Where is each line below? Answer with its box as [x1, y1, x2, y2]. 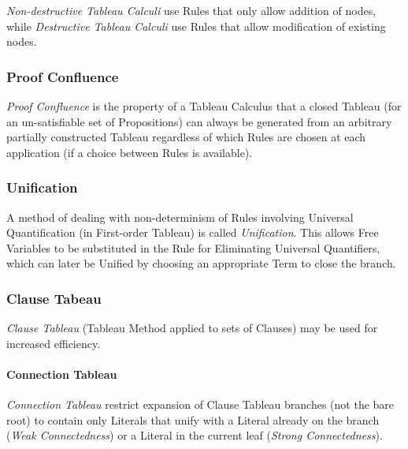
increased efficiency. [6, 335, 101, 351]
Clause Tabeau [6, 288, 102, 308]
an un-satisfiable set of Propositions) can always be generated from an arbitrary [6, 113, 392, 129]
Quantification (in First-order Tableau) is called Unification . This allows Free [6, 224, 379, 241]
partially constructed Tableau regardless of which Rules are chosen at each [6, 129, 366, 145]
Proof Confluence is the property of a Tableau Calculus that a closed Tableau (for [6, 98, 402, 114]
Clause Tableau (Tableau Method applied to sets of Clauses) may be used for [6, 320, 378, 336]
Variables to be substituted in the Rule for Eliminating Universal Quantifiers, [6, 239, 380, 256]
